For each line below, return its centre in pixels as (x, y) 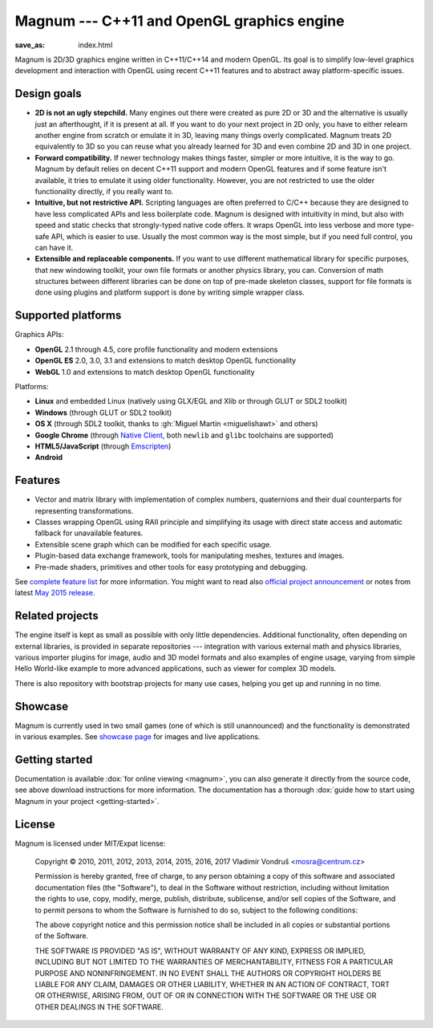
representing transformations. (84, 510)
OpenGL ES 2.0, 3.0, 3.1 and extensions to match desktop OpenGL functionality (166, 360)
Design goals (48, 93)
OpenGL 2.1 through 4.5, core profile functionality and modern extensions (156, 349)
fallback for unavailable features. (89, 533)
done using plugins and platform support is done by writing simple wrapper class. (170, 292)
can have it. (54, 247)
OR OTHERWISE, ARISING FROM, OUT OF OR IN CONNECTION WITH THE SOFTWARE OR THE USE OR (206, 996)
